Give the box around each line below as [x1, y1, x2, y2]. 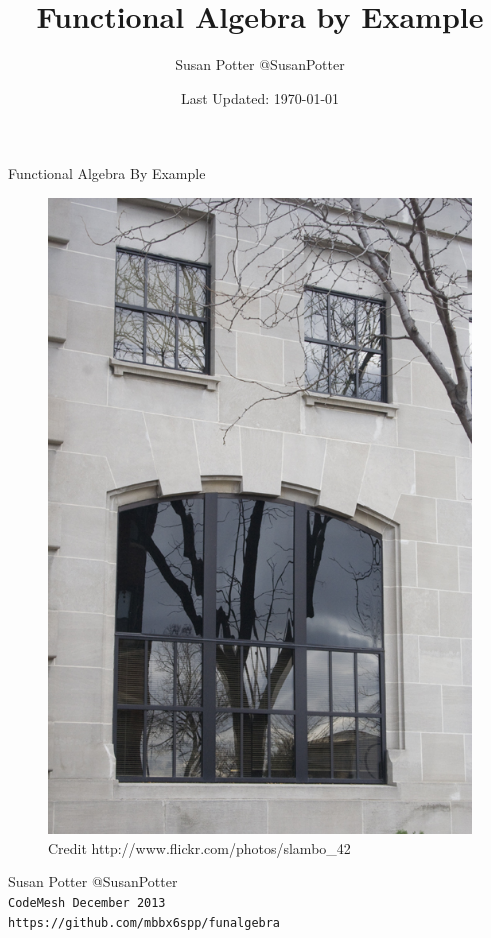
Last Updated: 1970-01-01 [180, 87, 340, 108]
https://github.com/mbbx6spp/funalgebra [8, 915, 281, 930]
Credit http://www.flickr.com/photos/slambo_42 [48, 837, 351, 858]
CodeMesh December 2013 [8, 896, 166, 911]
